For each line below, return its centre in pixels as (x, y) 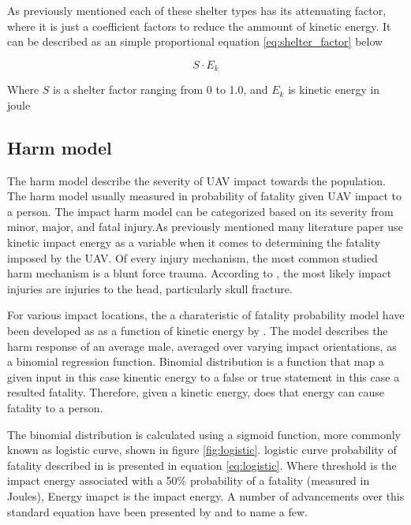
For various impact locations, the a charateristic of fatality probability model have (206, 315)
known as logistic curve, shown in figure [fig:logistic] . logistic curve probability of (202, 450)
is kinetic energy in (334, 89)
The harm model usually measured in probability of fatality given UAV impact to (205, 196)
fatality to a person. (55, 407)
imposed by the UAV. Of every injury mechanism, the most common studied (192, 257)
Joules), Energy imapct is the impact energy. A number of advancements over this (206, 495)
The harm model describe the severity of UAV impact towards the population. (196, 180)
